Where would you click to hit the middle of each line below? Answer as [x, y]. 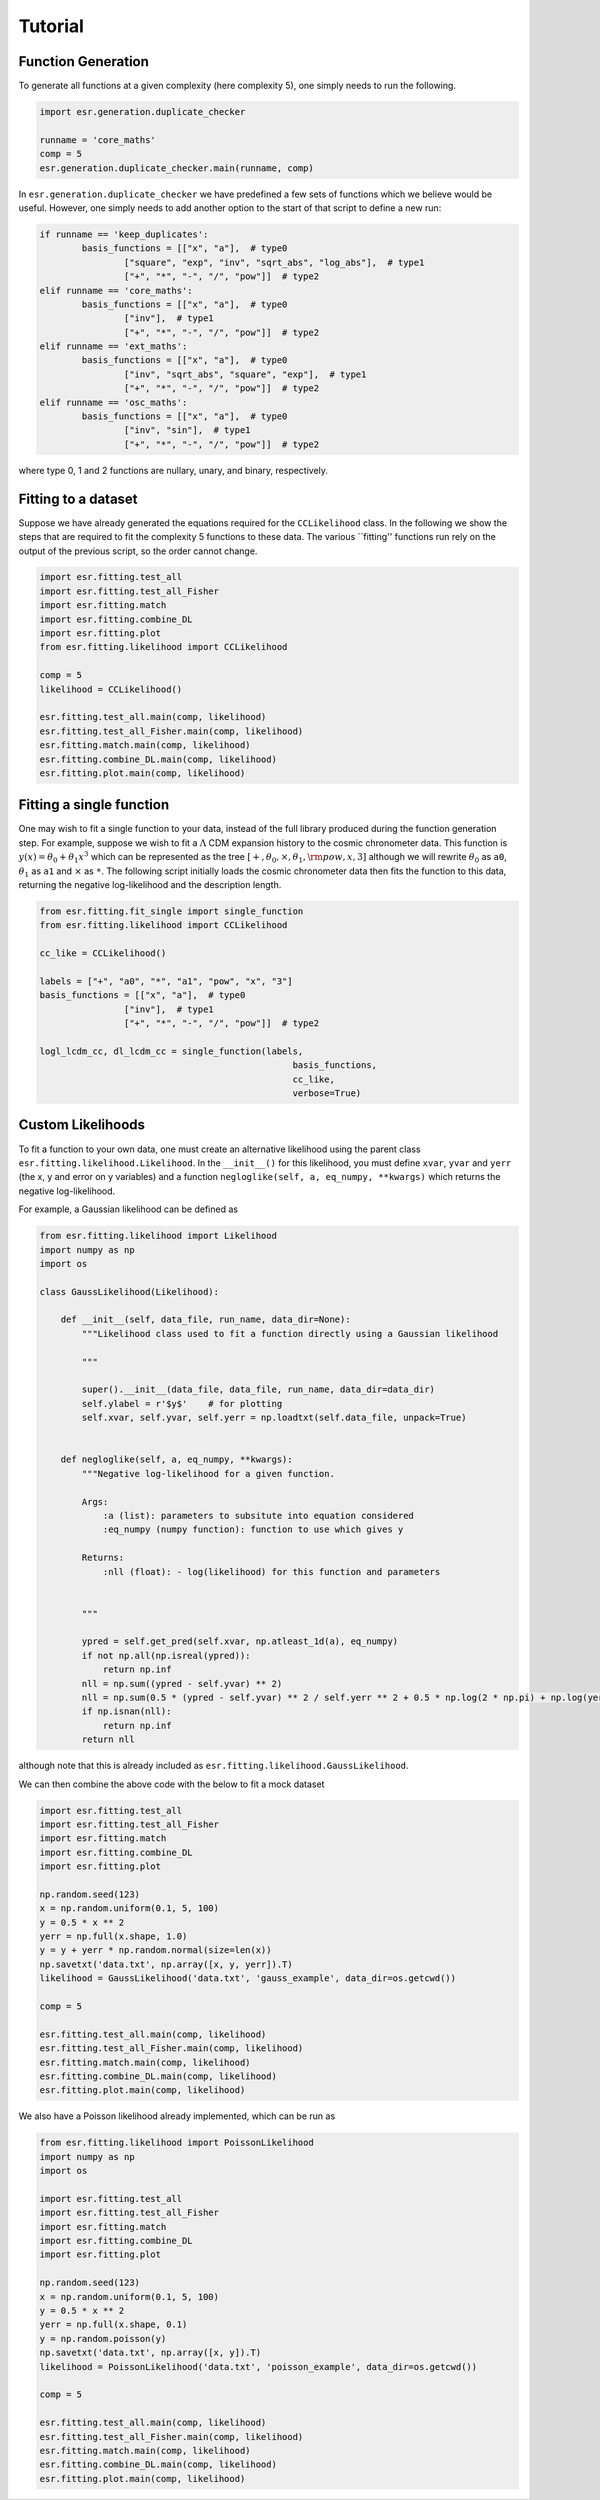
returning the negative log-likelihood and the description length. [150, 885]
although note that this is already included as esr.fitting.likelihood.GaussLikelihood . [213, 1766]
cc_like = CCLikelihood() [103, 953]
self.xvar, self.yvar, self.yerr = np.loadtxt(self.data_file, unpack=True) [274, 1418]
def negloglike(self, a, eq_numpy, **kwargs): [177, 1459]
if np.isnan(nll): [126, 1711]
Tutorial [51, 26]
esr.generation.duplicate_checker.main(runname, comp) [176, 168]
